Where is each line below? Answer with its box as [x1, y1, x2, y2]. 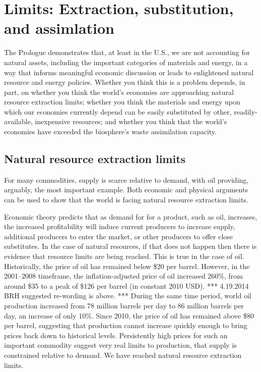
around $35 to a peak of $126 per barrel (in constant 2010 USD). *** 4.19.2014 [4, 280, 249, 291]
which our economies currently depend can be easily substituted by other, [4, 106, 232, 117]
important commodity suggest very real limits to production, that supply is [4, 340, 237, 350]
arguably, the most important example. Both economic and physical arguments [4, 184, 248, 195]
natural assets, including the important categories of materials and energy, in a [4, 57, 248, 67]
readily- [234, 106, 257, 117]
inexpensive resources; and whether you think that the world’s [35, 116, 227, 127]
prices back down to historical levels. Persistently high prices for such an [4, 330, 228, 340]
